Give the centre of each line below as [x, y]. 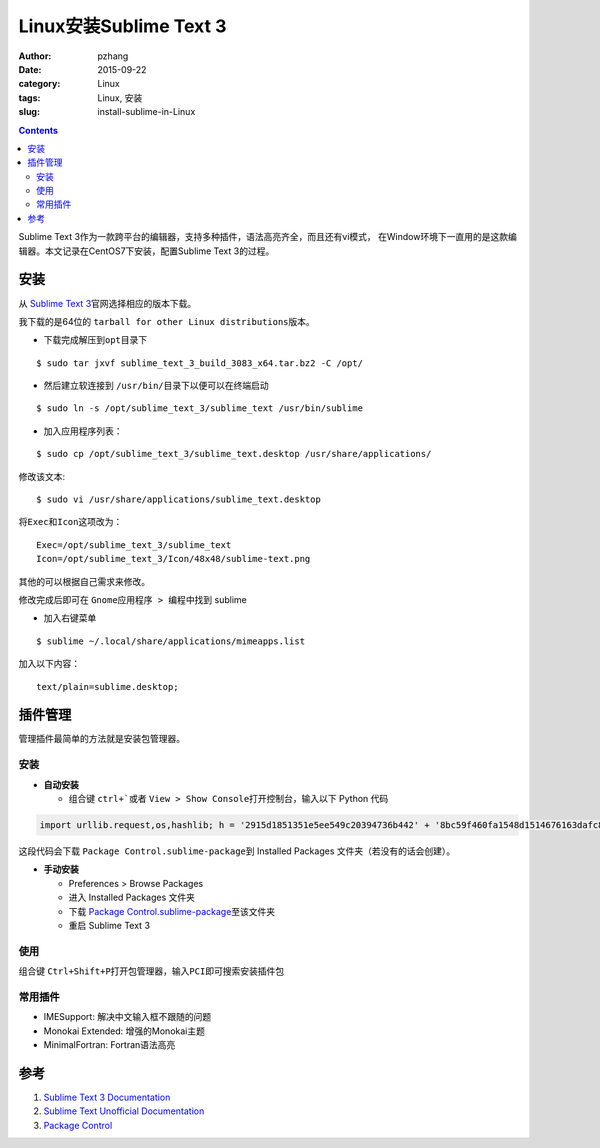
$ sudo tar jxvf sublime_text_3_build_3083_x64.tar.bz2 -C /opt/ [200, 363]
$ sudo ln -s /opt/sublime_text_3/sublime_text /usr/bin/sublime [200, 408]
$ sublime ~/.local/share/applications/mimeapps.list [170, 641]
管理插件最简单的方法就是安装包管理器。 [101, 739]
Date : [30, 69]
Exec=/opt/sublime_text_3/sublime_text [134, 544]
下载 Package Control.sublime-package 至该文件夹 [172, 911]
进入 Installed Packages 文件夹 [131, 897]
